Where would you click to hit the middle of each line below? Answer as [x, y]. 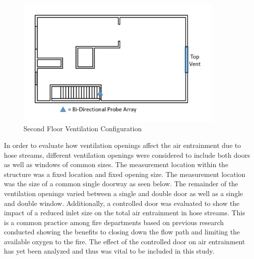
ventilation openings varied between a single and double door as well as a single [124, 193]
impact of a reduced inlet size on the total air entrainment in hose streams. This [125, 213]
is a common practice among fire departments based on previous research [114, 222]
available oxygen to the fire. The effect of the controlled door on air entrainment [125, 241]
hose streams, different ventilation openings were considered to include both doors [127, 155]
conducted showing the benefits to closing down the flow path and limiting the [122, 232]
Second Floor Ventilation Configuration [83, 129]
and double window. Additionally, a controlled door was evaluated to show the [122, 203]
